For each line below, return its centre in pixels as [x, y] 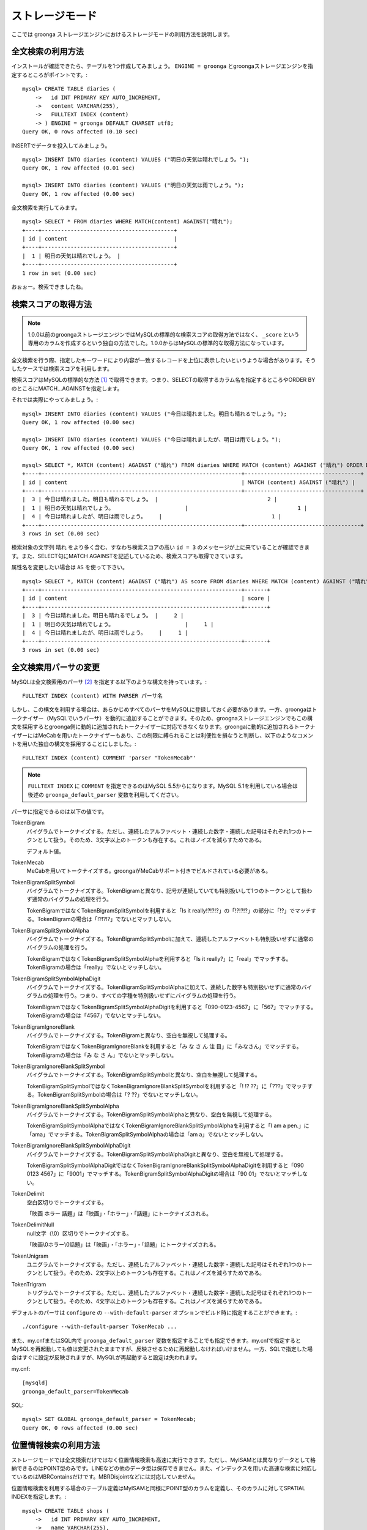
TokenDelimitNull [33, 1225]
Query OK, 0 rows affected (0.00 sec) [80, 1428]
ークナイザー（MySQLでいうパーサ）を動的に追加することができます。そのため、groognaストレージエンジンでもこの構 [162, 718]
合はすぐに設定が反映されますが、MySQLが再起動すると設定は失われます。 [106, 1357]
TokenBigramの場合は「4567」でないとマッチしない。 [95, 1015]
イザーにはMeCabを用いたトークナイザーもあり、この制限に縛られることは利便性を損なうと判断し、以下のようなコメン [162, 735]
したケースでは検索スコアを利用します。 [62, 369]
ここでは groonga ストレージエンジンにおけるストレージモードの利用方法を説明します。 [122, 34]
